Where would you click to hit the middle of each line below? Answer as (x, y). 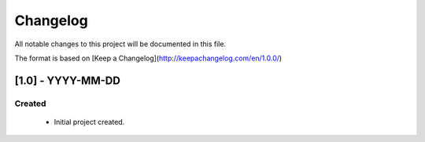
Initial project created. (89, 122)
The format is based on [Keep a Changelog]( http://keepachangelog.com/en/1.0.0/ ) (148, 58)
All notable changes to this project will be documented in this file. (120, 44)
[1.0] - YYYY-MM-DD (68, 80)
